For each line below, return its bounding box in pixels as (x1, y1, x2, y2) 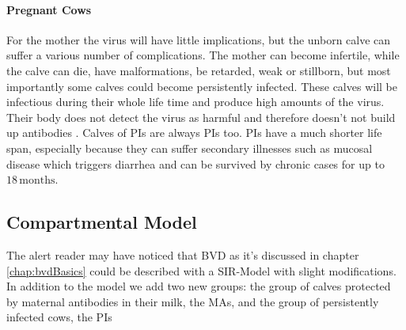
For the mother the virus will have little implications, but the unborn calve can (6, 31, 391, 47)
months (19, 175, 55, 187)
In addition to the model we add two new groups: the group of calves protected (6, 278, 391, 294)
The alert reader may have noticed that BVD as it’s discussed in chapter (6, 246, 359, 263)
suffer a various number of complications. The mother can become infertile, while (6, 47, 400, 63)
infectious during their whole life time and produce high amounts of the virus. (6, 93, 385, 110)
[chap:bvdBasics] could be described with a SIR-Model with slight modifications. (6, 262, 397, 279)
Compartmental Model (6, 210, 197, 234)
